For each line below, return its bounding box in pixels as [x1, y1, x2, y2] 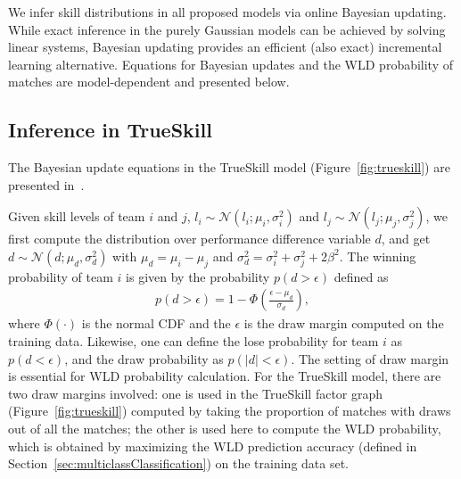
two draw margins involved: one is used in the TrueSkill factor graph [8, 384, 383, 402]
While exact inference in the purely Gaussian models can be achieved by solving [8, 20, 446, 38]
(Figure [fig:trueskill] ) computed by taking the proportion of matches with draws [8, 401, 451, 420]
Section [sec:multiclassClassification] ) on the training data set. [8, 454, 350, 473]
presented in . [8, 175, 85, 194]
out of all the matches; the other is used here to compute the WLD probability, [8, 418, 441, 437]
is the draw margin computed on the [243, 314, 444, 333]
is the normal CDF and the [81, 314, 231, 333]
